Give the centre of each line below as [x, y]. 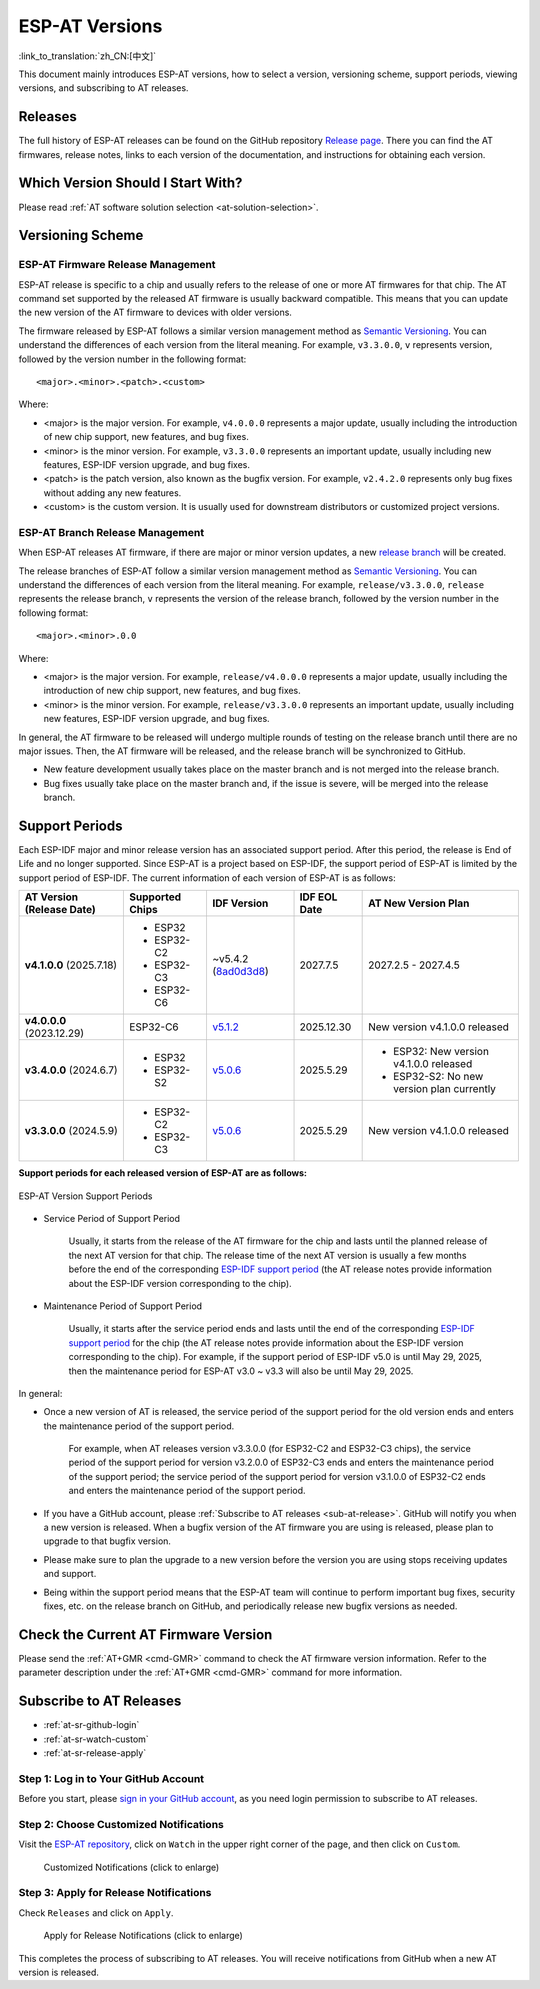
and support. [70, 1574]
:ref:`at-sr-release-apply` [95, 1752]
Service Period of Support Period [111, 1219]
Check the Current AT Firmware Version [145, 1634]
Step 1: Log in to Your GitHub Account [111, 1778]
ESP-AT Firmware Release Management [117, 265]
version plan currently [445, 1089]
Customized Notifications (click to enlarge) [131, 1867]
